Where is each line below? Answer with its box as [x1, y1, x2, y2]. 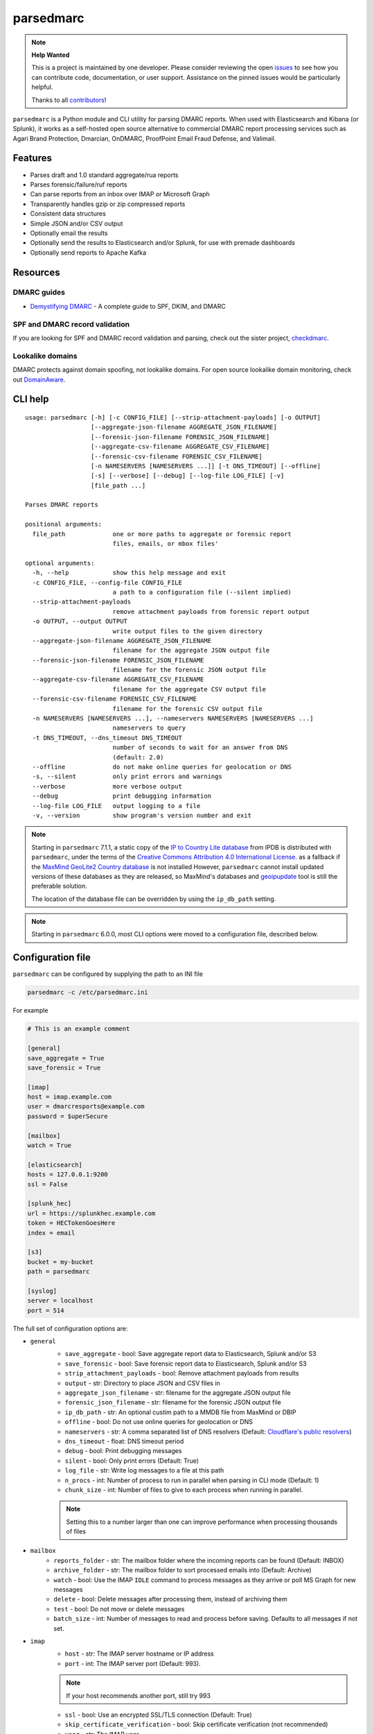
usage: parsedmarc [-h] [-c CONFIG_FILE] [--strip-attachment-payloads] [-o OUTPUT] [25, 413, 321, 421]
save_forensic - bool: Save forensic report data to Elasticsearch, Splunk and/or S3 [64, 1359, 308, 1368]
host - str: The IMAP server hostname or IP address [64, 1649, 214, 1658]
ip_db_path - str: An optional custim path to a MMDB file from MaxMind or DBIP [64, 1408, 297, 1416]
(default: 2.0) [112, 753, 164, 761]
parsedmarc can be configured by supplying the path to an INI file [12, 970, 204, 978]
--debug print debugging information [32, 792, 211, 800]
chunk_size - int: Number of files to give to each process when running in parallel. [64, 1485, 303, 1494]
